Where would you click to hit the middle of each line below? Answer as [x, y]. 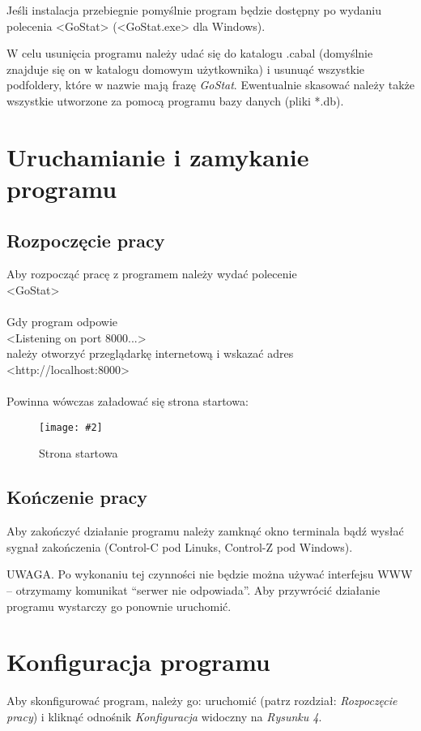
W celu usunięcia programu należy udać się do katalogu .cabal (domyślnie [190, 53]
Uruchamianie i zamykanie [158, 156]
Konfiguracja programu [138, 662]
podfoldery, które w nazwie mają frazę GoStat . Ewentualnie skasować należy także [210, 85]
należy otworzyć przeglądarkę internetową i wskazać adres [150, 353]
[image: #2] [71, 427]
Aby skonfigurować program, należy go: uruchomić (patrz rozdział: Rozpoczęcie [202, 701]
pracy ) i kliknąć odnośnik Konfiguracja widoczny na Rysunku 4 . [164, 716]
